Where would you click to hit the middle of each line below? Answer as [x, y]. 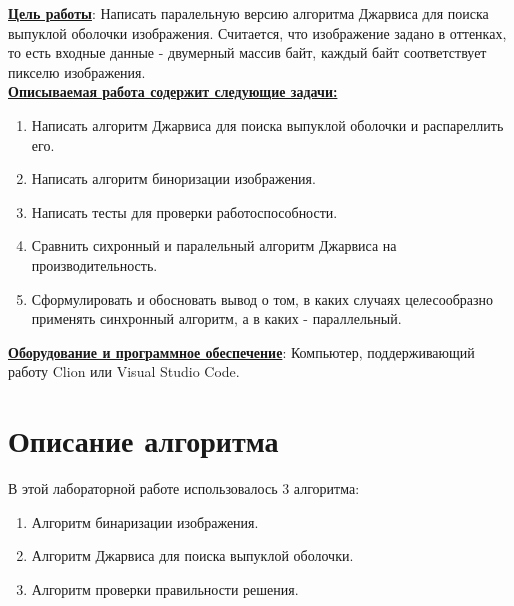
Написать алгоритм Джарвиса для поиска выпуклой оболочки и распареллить [267, 124]
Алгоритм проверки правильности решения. [165, 588]
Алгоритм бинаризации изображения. [145, 521]
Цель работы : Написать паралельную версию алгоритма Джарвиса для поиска [248, 13]
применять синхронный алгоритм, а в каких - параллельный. [216, 318]
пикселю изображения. [77, 71]
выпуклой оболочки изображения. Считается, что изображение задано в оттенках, [257, 32]
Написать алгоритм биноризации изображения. [173, 178]
